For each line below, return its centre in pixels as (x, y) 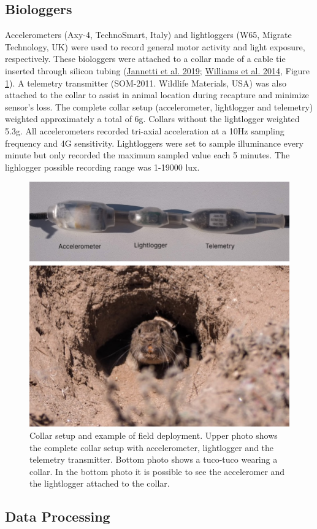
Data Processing (58, 516)
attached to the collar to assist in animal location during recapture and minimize (157, 95)
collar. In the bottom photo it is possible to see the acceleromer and (157, 471)
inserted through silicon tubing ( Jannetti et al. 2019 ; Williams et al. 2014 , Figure (158, 70)
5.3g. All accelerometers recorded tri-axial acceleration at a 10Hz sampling (145, 130)
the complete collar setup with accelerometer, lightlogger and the (152, 447)
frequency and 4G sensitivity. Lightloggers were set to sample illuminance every (154, 143)
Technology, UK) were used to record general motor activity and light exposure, (155, 46)
